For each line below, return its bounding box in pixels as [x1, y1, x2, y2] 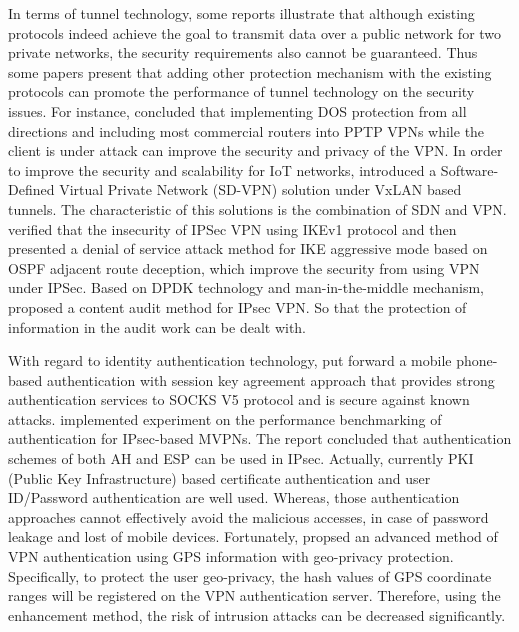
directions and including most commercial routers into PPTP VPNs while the [8, 120, 485, 141]
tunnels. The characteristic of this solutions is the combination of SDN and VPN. [8, 198, 507, 219]
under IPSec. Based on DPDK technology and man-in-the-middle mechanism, [8, 277, 484, 298]
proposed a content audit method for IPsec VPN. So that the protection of [8, 296, 467, 317]
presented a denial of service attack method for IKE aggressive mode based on [8, 238, 488, 259]
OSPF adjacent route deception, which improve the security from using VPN [8, 257, 480, 278]
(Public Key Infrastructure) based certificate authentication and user [8, 467, 431, 488]
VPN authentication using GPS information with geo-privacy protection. [8, 546, 454, 567]
